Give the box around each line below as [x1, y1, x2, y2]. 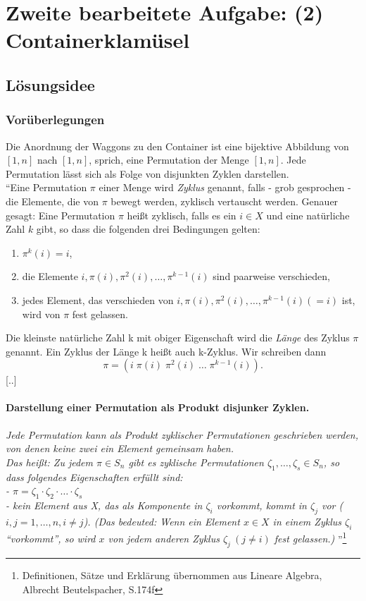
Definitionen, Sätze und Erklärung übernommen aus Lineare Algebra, [22, 568, 322, 583]
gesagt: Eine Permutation [6, 207, 115, 222]
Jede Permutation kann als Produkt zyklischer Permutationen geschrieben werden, [6, 427, 359, 442]
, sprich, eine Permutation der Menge [89, 152, 249, 167]
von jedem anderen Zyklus [108, 531, 220, 546]
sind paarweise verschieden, [213, 269, 330, 284]
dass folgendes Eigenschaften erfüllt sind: [6, 469, 183, 484]
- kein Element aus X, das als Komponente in [6, 498, 203, 513]
